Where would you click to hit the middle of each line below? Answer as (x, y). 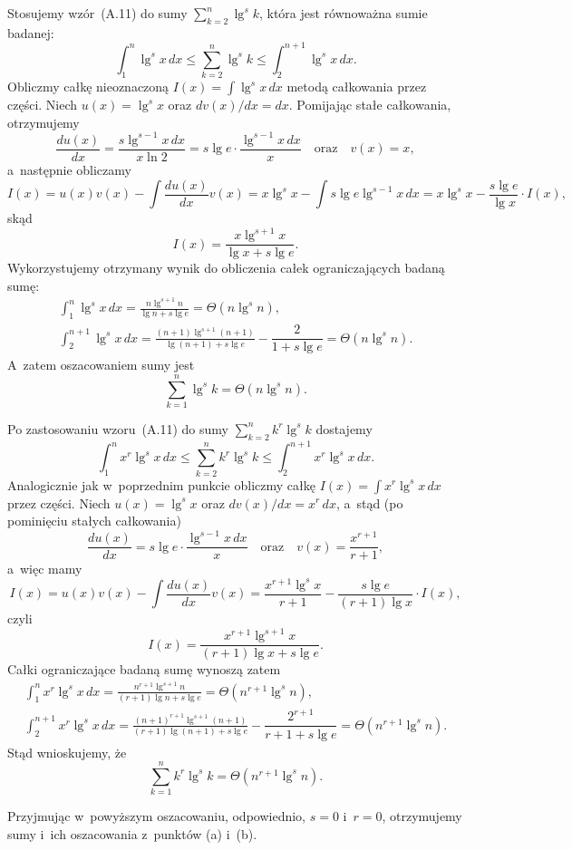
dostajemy (344, 428)
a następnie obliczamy (69, 169)
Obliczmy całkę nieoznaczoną (88, 87)
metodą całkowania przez (357, 87)
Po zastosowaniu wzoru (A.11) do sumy (118, 428)
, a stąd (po (369, 502)
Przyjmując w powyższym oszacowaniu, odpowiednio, (156, 816)
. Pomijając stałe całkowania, (370, 105)
